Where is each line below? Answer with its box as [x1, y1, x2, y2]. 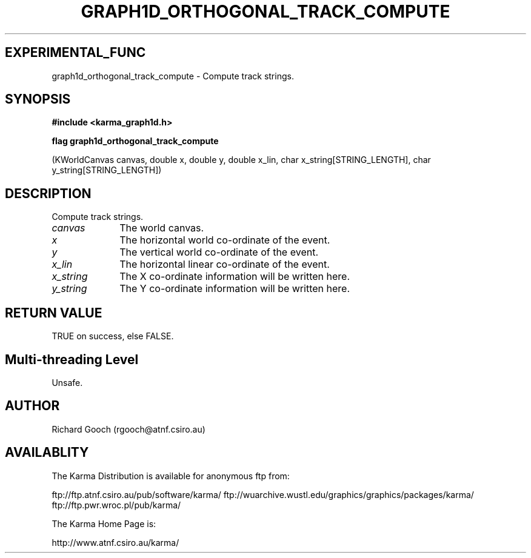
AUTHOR [5, 398, 60, 414]
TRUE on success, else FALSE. [52, 331, 174, 342]
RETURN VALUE [5, 305, 102, 321]
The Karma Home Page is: [52, 518, 156, 529]
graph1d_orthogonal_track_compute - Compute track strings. [52, 70, 294, 81]
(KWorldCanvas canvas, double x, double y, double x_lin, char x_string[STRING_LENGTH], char [52, 154, 431, 165]
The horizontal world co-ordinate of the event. [119, 234, 330, 247]
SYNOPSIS [5, 91, 71, 107]
